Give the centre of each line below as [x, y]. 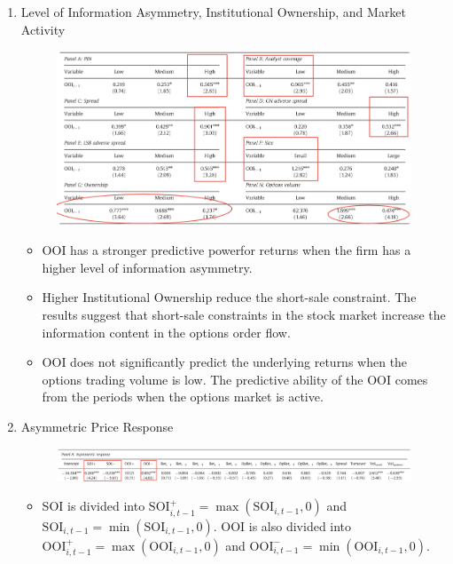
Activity [43, 29]
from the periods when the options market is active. [183, 397]
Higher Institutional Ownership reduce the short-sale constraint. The [229, 297]
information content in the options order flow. [166, 332]
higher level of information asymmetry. [147, 267]
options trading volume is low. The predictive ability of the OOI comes [235, 379]
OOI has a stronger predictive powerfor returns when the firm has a [226, 250]
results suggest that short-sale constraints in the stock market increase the [244, 315]
